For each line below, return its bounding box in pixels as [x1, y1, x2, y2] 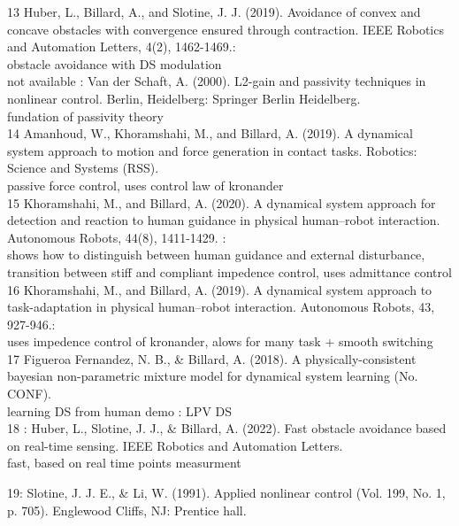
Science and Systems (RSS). [7, 159, 159, 177]
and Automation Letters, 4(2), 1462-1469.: [7, 37, 236, 56]
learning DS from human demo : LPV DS [7, 401, 233, 420]
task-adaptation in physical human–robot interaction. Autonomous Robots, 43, [7, 298, 435, 316]
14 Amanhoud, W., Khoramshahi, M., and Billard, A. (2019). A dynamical [7, 124, 413, 143]
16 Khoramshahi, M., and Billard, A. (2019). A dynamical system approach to [7, 280, 432, 298]
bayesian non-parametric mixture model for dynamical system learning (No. [7, 367, 418, 385]
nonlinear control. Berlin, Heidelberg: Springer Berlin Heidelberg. [7, 89, 361, 107]
